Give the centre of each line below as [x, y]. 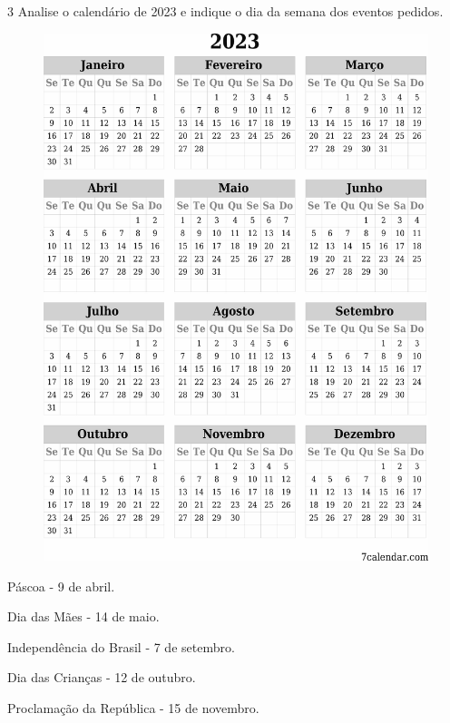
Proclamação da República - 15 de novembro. [133, 707]
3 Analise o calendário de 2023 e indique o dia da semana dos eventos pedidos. [225, 11]
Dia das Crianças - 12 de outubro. [102, 677]
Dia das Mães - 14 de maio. [83, 616]
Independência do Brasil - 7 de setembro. [121, 646]
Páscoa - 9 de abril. [61, 586]
